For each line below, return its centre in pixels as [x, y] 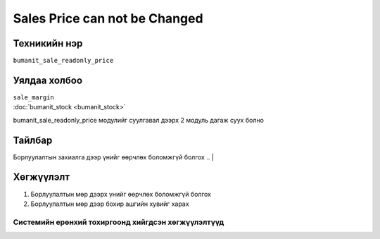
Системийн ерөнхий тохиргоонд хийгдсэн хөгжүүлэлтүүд [119, 222]
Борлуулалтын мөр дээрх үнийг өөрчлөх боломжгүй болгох [121, 194]
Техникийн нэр [48, 43]
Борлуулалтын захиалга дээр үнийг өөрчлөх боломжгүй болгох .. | [113, 157]
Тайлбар [33, 140]
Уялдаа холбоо [48, 80]
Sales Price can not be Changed [108, 18]
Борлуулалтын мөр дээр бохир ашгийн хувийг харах [110, 204]
